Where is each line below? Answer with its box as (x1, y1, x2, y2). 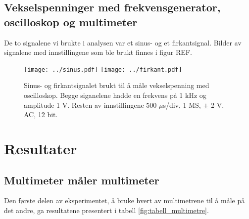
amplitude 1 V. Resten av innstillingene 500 (24, 99, 157, 110)
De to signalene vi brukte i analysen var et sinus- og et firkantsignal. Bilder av (4, 37, 242, 47)
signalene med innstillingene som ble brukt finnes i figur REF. (4, 47, 192, 57)
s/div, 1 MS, (163, 99, 201, 110)
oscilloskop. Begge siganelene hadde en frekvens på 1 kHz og (24, 90, 206, 100)
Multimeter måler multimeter (4, 172, 159, 187)
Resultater (4, 138, 77, 158)
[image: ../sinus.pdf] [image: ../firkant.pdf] (24, 66, 182, 73)
